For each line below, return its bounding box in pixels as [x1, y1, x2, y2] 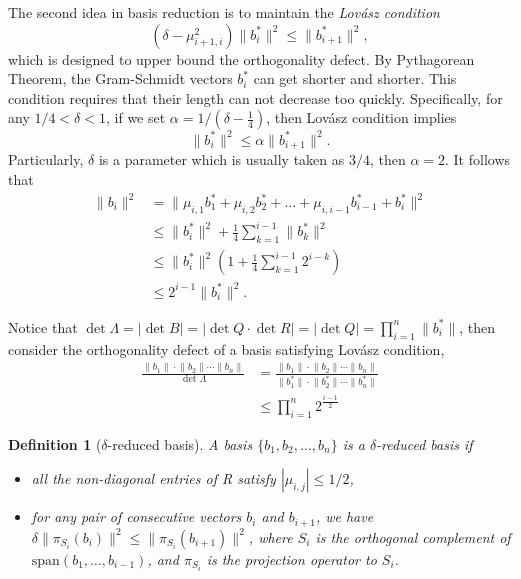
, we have [315, 506, 374, 527]
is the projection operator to [206, 548, 377, 569]
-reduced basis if [376, 433, 473, 454]
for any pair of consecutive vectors [31, 506, 242, 527]
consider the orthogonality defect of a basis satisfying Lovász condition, [8, 338, 445, 359]
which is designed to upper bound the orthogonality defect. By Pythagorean [8, 48, 475, 69]
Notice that [8, 316, 78, 337]
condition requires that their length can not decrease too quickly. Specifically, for [8, 87, 503, 108]
